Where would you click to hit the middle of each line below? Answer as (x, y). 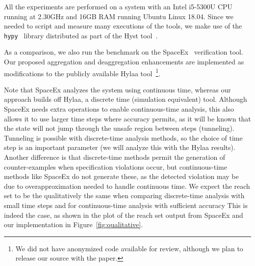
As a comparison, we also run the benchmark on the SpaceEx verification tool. (124, 52)
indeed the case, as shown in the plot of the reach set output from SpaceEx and (124, 215)
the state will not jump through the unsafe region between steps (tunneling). (119, 128)
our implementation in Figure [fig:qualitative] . (74, 224)
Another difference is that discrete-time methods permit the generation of (115, 157)
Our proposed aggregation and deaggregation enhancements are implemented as (124, 62)
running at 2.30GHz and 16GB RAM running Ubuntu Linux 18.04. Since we (119, 16)
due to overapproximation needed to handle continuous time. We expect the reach (127, 186)
